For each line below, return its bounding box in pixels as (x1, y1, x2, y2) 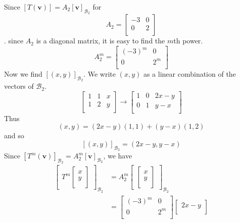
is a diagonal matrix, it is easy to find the (36, 35, 165, 46)
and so (4, 130, 24, 141)
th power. (173, 35, 203, 46)
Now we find (4, 68, 42, 79)
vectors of (4, 81, 34, 91)
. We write (83, 68, 116, 79)
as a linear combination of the (143, 68, 236, 79)
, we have (103, 150, 132, 161)
